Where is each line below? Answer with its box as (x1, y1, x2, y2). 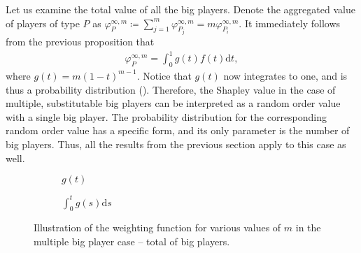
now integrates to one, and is (223, 68, 348, 82)
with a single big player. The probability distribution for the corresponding (6, 109, 327, 124)
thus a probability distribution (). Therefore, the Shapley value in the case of (6, 82, 336, 96)
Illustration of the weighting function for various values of (34, 220, 281, 235)
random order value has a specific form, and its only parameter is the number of (6, 123, 350, 138)
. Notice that (136, 68, 192, 82)
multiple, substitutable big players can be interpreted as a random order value (6, 96, 341, 110)
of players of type (6, 15, 80, 30)
